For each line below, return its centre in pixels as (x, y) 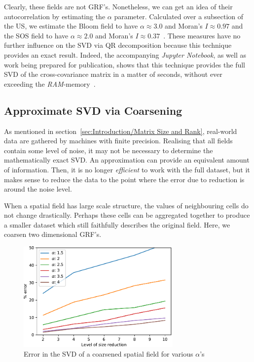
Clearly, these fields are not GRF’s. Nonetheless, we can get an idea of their (118, 6)
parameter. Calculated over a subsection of (179, 16)
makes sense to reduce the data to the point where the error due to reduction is (124, 179)
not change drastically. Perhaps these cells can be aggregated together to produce (127, 215)
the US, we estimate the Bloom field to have (71, 26)
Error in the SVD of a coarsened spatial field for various (109, 354)
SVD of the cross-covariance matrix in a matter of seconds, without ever (113, 74)
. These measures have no (202, 35)
